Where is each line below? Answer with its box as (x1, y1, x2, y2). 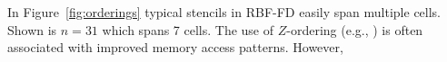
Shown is (7, 20, 57, 39)
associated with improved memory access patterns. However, (7, 38, 343, 57)
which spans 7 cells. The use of (102, 20, 274, 39)
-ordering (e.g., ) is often (286, 20, 423, 39)
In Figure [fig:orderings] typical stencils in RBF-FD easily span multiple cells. (7, 3, 442, 21)
